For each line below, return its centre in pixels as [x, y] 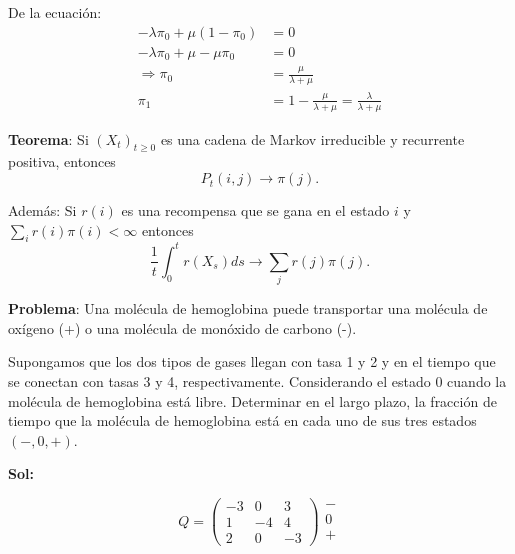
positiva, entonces [62, 161]
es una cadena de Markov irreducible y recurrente [312, 138]
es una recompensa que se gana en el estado [255, 210]
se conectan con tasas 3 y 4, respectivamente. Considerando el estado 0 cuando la [257, 381]
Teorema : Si [48, 138]
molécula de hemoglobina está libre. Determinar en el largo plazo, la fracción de [252, 400]
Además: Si [42, 210]
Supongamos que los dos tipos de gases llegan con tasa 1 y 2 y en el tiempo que [252, 361]
